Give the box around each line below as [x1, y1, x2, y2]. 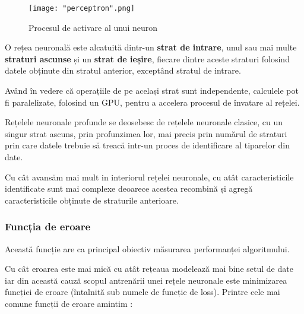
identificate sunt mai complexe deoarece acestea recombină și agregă [5, 182, 253, 195]
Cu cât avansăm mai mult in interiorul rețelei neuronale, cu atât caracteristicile [5, 170, 294, 183]
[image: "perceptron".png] [28, 4, 135, 12]
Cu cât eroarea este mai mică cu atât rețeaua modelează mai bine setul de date [5, 262, 293, 275]
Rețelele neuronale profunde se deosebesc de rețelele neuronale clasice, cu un [5, 116, 283, 128]
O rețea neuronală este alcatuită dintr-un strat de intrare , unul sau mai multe [5, 41, 297, 53]
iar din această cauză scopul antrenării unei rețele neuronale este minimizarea [5, 274, 287, 286]
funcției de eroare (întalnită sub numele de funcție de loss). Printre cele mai [5, 286, 280, 298]
